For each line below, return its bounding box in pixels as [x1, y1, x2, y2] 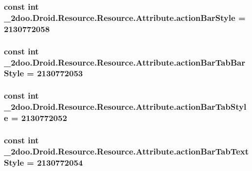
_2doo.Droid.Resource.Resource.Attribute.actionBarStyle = [4, 11, 246, 23]
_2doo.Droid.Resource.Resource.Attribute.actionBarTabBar [4, 56, 245, 68]
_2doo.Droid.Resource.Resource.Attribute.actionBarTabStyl [4, 101, 247, 113]
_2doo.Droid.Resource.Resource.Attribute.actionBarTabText [4, 145, 249, 157]
